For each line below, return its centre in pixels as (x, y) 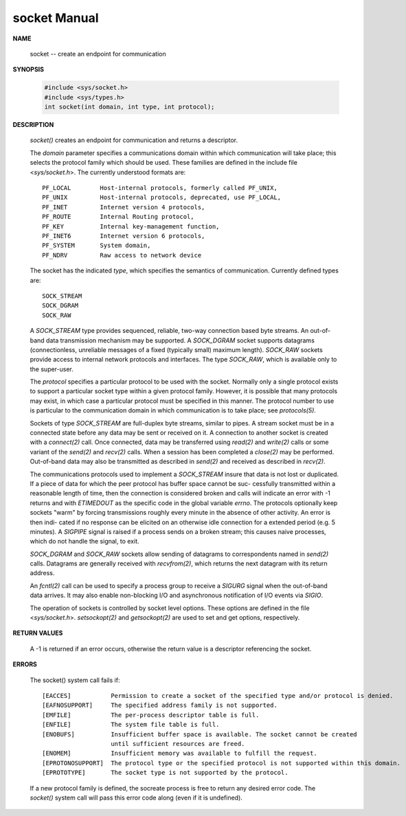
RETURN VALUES (38, 633)
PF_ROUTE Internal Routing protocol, (119, 217)
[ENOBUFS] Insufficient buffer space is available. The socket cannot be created (200, 734)
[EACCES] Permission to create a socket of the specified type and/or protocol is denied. (218, 696)
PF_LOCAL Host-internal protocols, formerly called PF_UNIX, (160, 188)
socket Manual (56, 18)
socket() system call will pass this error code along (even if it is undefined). (136, 797)
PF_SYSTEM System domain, (97, 246)
